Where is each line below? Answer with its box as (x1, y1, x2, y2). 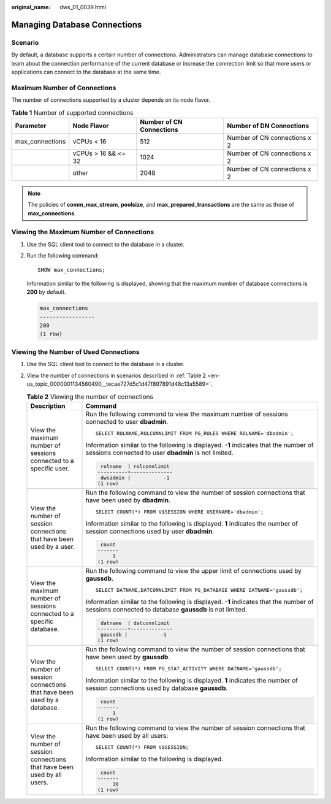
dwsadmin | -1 (100, 474, 170, 481)
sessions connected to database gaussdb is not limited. (85, 605, 248, 614)
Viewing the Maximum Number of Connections (11, 228, 154, 236)
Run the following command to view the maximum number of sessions (85, 410, 288, 418)
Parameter (15, 121, 47, 130)
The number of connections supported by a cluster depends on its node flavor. (11, 96, 211, 104)
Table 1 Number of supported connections (11, 108, 134, 117)
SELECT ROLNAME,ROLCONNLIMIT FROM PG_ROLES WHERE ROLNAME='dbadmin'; (95, 430, 294, 437)
